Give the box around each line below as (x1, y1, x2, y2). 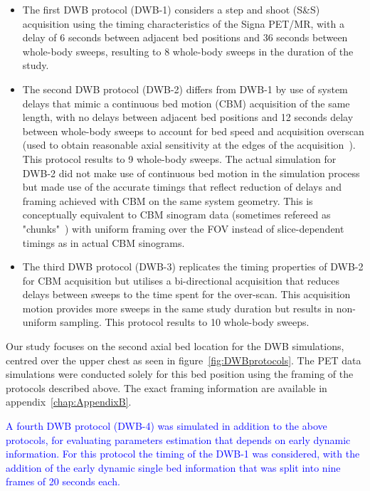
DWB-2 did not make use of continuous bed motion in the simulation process (22, 165, 360, 180)
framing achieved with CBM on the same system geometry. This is (22, 193, 313, 208)
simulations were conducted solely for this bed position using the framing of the (6, 366, 354, 381)
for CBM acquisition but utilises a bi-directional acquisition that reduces (22, 273, 340, 287)
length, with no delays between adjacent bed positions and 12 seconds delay (22, 110, 354, 125)
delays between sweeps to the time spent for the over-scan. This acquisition (22, 287, 351, 302)
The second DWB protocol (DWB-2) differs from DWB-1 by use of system (22, 81, 348, 96)
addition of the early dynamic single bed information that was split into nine (6, 460, 341, 475)
